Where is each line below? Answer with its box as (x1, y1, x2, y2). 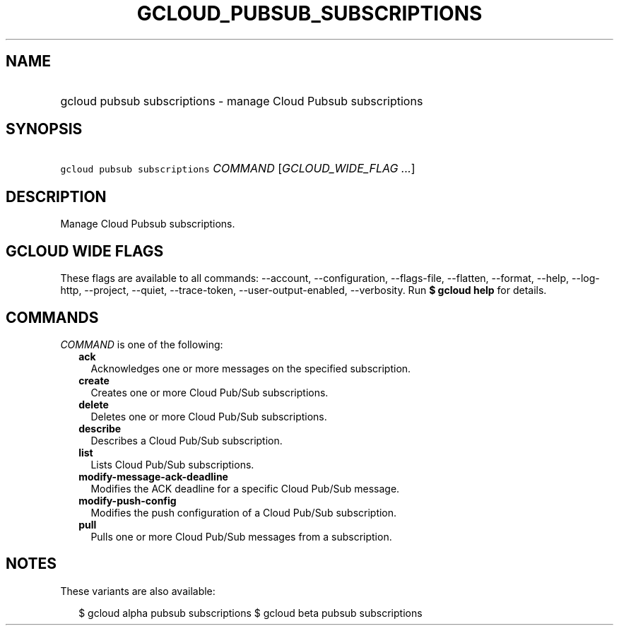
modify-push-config (78, 494, 177, 507)
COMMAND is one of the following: (60, 338, 223, 350)
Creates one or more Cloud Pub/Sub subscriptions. (90, 386, 329, 399)
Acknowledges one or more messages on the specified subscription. (90, 362, 411, 375)
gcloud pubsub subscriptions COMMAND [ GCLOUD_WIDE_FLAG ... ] (60, 161, 415, 176)
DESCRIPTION (6, 187, 107, 206)
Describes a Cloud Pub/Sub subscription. (90, 434, 283, 447)
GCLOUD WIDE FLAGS (6, 242, 164, 260)
